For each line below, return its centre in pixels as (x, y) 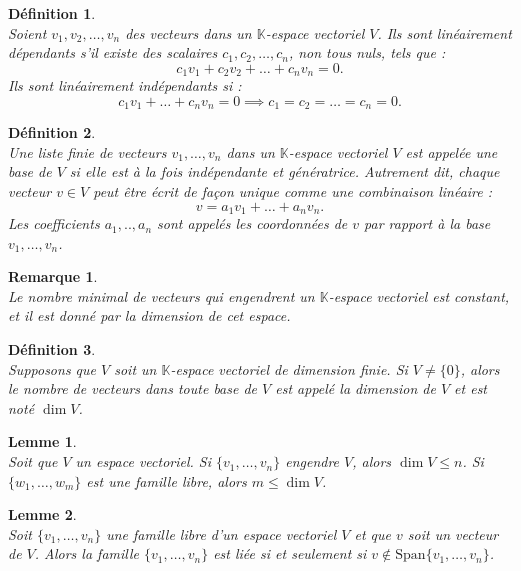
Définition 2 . (52, 132)
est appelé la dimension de (355, 388)
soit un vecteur (453, 533)
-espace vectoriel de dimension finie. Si (289, 368)
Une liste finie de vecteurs (87, 151)
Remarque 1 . (53, 276)
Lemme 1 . (42, 441)
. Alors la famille (86, 553)
